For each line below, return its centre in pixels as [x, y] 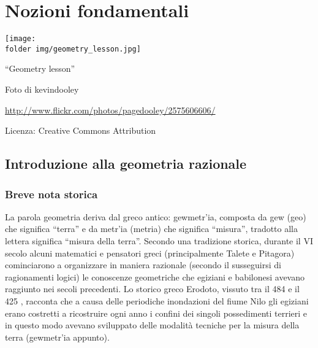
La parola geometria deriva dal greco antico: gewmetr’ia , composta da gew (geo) [156, 216]
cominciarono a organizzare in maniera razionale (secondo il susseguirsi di [143, 265]
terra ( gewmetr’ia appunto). [57, 337]
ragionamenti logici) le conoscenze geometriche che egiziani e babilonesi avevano [155, 276]
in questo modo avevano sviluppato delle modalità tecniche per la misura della [152, 325]
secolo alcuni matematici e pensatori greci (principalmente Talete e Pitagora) [150, 253]
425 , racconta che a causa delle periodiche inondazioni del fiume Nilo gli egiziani [157, 300]
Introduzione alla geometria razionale [126, 164]
